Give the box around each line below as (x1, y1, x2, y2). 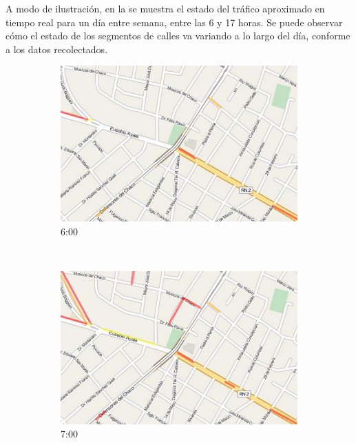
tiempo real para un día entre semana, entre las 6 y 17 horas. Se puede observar (6, 14, 343, 29)
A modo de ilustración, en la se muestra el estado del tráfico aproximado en (6, 1, 325, 15)
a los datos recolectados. (6, 41, 108, 56)
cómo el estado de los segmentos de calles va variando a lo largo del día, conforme (6, 28, 350, 43)
